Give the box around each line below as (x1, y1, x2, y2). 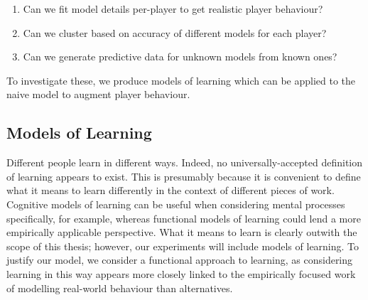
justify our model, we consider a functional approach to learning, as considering (6, 252, 353, 267)
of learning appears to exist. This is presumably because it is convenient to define (6, 168, 361, 183)
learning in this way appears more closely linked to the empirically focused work (6, 266, 356, 281)
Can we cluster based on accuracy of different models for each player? (23, 25, 327, 40)
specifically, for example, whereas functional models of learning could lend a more (6, 210, 361, 225)
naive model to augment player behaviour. (6, 87, 190, 102)
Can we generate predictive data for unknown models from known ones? (23, 49, 337, 64)
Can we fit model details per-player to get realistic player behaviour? (23, 1, 323, 16)
